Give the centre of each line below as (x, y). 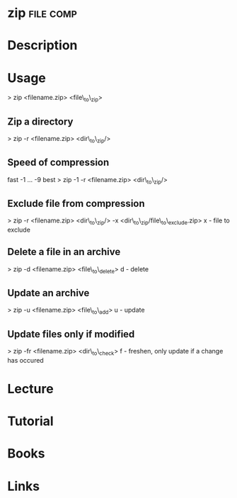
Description (42, 46)
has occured (25, 360)
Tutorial (31, 421)
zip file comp (42, 13)
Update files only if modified (71, 334)
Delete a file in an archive (64, 252)
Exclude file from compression (76, 203)
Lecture (31, 389)
